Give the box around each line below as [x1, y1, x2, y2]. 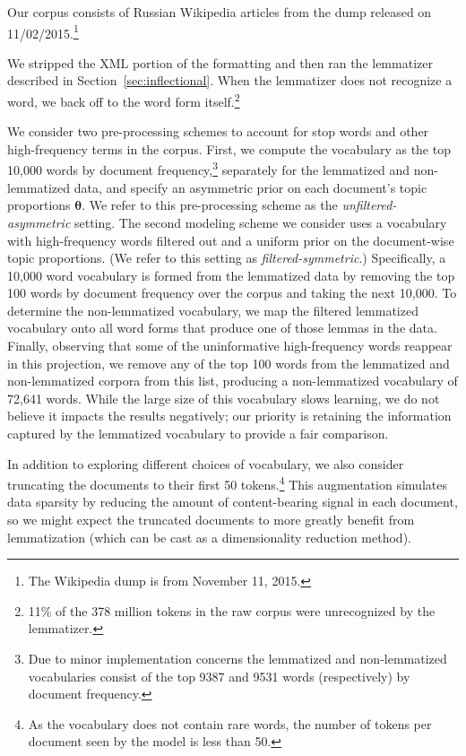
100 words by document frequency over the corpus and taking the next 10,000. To [7, 283, 457, 302]
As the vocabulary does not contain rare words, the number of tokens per [28, 714, 432, 733]
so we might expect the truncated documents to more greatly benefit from [7, 510, 415, 529]
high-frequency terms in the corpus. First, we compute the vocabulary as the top [7, 139, 451, 158]
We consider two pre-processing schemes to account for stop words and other [7, 122, 429, 141]
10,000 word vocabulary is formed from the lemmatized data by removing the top [7, 265, 455, 284]
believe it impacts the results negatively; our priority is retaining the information [7, 406, 452, 425]
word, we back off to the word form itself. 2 [7, 90, 240, 110]
